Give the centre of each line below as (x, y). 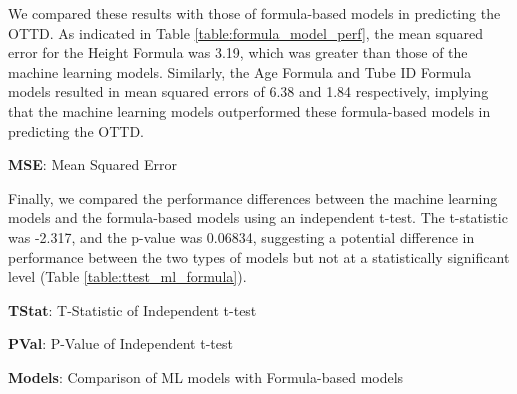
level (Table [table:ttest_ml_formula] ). (127, 276)
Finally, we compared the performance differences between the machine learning (253, 197)
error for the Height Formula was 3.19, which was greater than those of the (238, 52)
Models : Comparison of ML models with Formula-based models (206, 376)
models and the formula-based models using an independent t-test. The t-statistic (258, 217)
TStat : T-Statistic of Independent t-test (132, 309)
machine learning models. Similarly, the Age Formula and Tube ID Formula (240, 71)
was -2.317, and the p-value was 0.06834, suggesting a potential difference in (241, 236)
